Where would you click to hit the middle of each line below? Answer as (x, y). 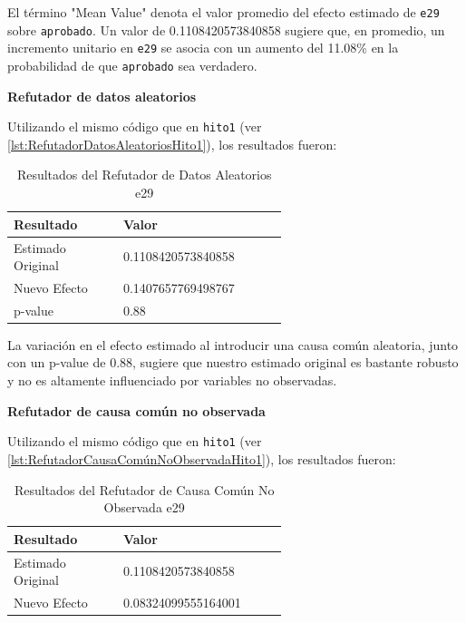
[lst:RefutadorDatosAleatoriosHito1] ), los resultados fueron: (172, 144)
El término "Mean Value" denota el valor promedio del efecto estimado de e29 (223, 12)
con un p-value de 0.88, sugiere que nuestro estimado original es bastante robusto (233, 362)
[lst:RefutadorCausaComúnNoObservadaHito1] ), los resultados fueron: (202, 458)
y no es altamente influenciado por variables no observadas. (172, 380)
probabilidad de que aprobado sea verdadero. (132, 65)
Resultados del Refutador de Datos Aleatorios (144, 175)
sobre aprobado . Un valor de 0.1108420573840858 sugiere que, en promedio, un (226, 29)
